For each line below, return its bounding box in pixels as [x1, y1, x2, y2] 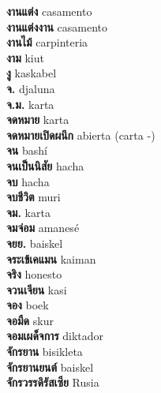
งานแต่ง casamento [6, 3, 92, 19]
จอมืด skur [6, 312, 54, 328]
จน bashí [6, 142, 47, 159]
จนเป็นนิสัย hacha [6, 157, 84, 174]
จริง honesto [6, 266, 62, 283]
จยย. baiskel [6, 234, 63, 251]
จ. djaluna [6, 80, 55, 96]
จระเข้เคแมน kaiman [6, 250, 96, 267]
